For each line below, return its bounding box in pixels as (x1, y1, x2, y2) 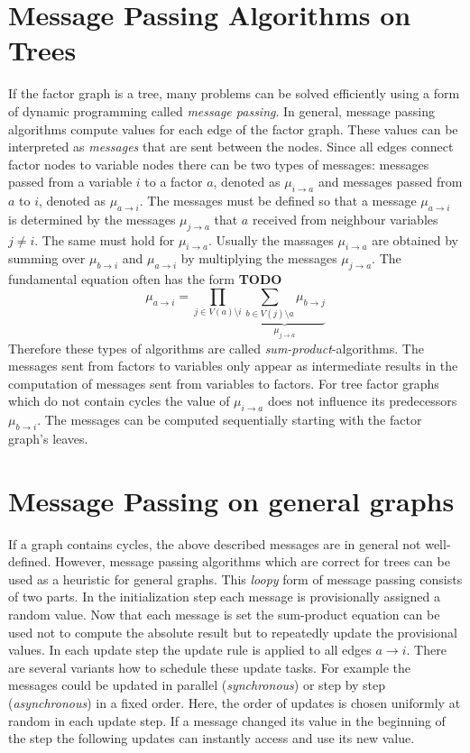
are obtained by (372, 230, 458, 249)
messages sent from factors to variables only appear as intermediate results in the (8, 356, 458, 375)
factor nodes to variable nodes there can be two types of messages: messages (8, 154, 429, 173)
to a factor (144, 172, 203, 191)
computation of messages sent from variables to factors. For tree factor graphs (8, 373, 439, 392)
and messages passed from (318, 172, 463, 191)
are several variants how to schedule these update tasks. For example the (8, 657, 411, 676)
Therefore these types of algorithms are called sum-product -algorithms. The (8, 338, 424, 357)
